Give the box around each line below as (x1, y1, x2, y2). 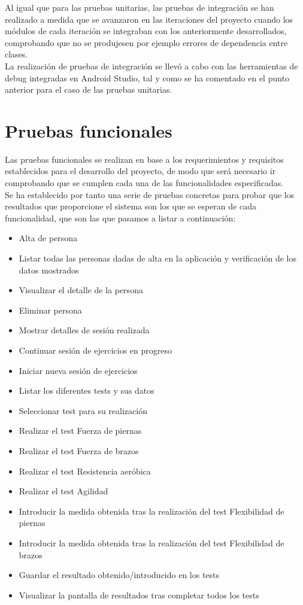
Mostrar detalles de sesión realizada (19, 324, 150, 336)
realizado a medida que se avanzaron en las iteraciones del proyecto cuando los (5, 13, 293, 25)
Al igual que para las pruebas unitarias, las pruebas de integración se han (5, 1, 274, 13)
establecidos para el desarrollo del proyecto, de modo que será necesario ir (5, 165, 276, 177)
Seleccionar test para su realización (19, 404, 147, 416)
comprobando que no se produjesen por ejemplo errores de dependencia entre (5, 36, 288, 48)
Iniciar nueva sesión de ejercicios (19, 364, 138, 376)
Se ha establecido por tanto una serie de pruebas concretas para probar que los (5, 188, 295, 200)
